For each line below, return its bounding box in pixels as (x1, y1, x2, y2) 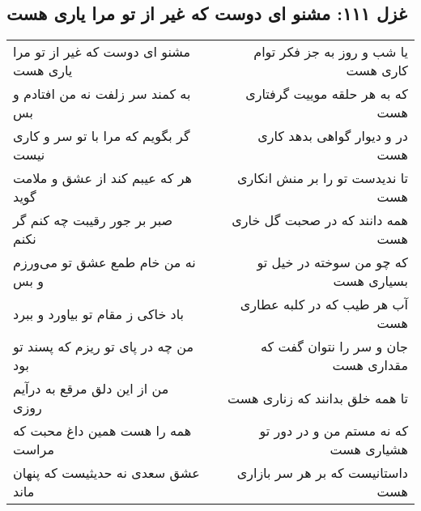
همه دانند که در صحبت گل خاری (232, 211, 408, 230)
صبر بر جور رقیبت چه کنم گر (13, 211, 173, 230)
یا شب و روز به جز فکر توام (253, 42, 408, 62)
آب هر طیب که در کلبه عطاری (240, 295, 408, 314)
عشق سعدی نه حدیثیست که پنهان (13, 463, 200, 483)
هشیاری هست (330, 440, 408, 459)
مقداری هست (332, 356, 408, 375)
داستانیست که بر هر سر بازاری (236, 463, 408, 483)
